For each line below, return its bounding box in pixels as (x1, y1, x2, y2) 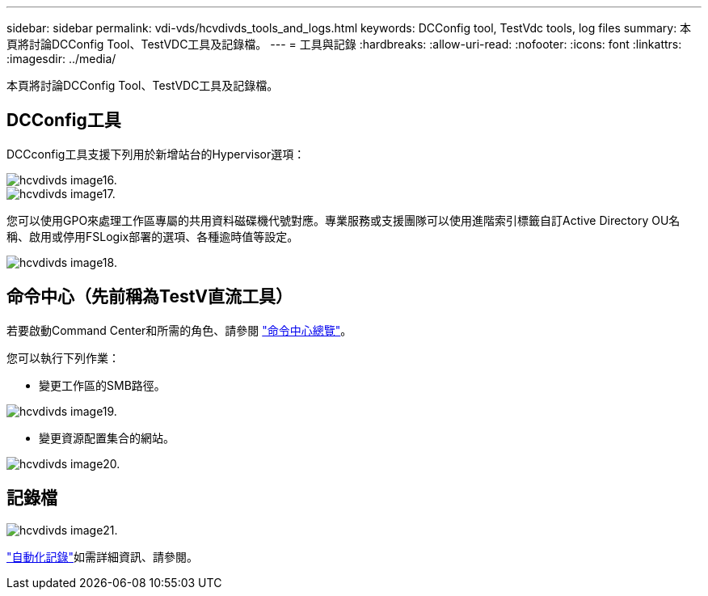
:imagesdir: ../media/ (6, 52, 116, 66)
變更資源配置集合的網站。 (39, 430, 175, 445)
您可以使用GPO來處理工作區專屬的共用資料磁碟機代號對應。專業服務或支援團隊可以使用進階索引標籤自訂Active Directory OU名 (6, 213, 681, 227)
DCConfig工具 (6, 110, 121, 131)
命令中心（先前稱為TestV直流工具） (6, 286, 293, 307)
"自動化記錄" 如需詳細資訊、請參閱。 (6, 549, 199, 564)
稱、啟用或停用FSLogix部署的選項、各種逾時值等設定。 (6, 229, 299, 243)
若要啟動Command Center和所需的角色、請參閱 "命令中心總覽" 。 (6, 323, 352, 337)
